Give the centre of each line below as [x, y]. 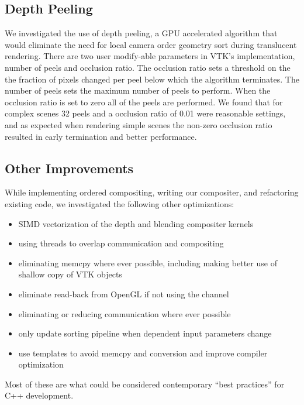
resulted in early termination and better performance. [101, 136]
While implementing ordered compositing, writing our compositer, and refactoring [152, 192]
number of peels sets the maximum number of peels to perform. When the [138, 90]
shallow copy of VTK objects [70, 274]
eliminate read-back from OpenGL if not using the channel [124, 294]
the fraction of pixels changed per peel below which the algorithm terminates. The [152, 79]
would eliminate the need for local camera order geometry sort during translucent [151, 44]
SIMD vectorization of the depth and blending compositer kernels [136, 223]
